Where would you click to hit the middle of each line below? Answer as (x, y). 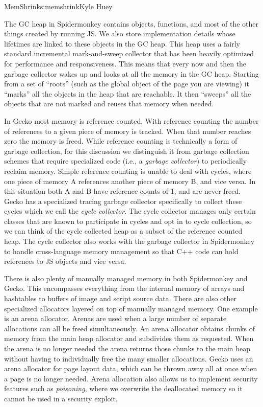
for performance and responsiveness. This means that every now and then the (125, 63)
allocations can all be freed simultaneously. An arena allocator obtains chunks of (130, 328)
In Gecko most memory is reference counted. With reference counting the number (131, 120)
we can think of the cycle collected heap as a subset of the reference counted (123, 231)
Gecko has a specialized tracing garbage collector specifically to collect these (123, 201)
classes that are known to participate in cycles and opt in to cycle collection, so (128, 221)
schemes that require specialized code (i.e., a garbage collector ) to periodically (126, 161)
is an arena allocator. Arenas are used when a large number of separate (115, 318)
